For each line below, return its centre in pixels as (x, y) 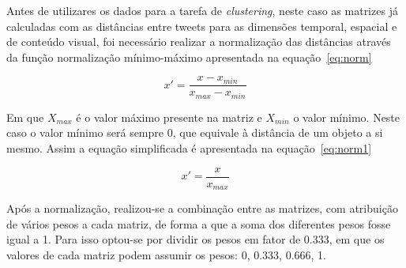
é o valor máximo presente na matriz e (169, 117)
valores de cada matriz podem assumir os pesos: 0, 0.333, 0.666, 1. (166, 254)
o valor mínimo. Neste (347, 117)
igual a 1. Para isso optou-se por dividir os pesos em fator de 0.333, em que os (195, 239)
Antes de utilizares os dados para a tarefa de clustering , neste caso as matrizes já (202, 10)
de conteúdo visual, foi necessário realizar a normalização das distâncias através (199, 42)
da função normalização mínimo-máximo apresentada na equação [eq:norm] (189, 57)
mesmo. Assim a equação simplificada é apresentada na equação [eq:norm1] (189, 148)
